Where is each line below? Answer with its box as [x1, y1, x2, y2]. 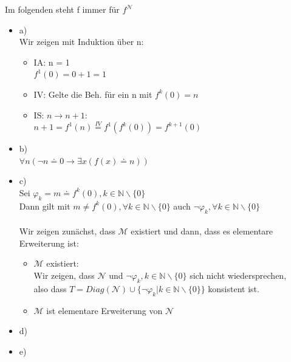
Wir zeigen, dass [33, 268, 95, 281]
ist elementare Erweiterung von [46, 304, 163, 316]
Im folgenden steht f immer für [5, 3, 120, 15]
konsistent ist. [208, 282, 259, 295]
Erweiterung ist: [19, 236, 79, 249]
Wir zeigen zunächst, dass [19, 225, 115, 237]
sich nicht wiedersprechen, [190, 268, 287, 281]
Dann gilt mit [19, 199, 70, 212]
